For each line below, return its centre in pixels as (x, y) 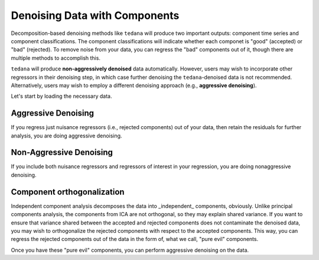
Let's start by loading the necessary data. (61, 96)
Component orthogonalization (68, 192)
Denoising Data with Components (95, 15)
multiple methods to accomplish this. (56, 58)
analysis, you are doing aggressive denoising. (66, 136)
